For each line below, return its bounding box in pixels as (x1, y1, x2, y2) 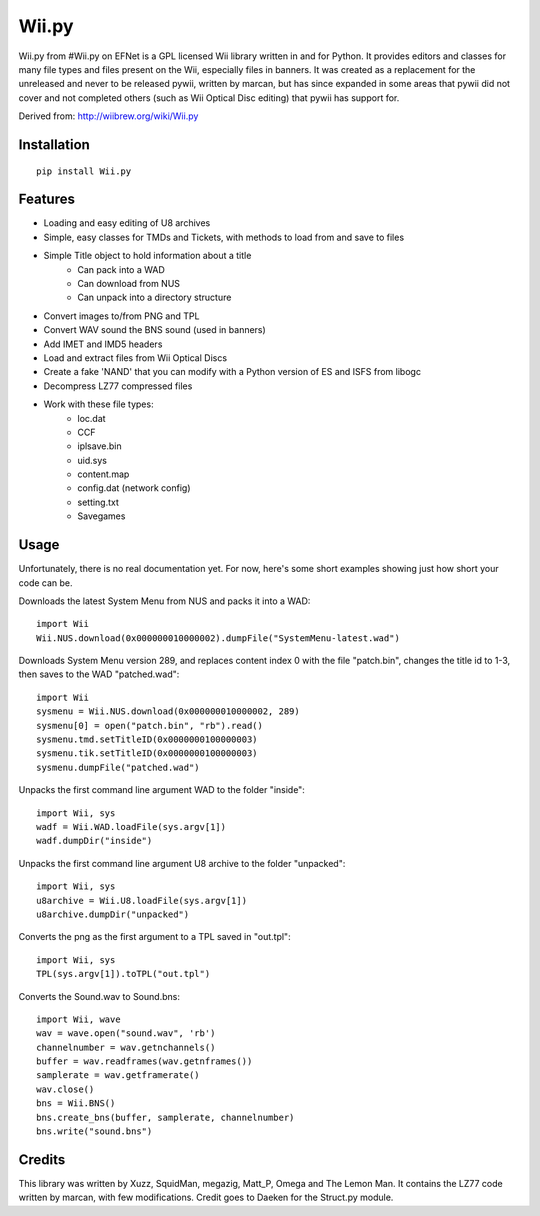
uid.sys (77, 454, 107, 466)
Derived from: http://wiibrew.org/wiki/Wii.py (18, 110, 199, 122)
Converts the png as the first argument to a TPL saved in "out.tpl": (18, 931, 291, 943)
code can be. (18, 576, 74, 589)
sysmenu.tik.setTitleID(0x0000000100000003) (36, 748, 259, 759)
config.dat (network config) (77, 482, 191, 494)
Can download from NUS (77, 277, 180, 289)
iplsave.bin (77, 440, 122, 452)
